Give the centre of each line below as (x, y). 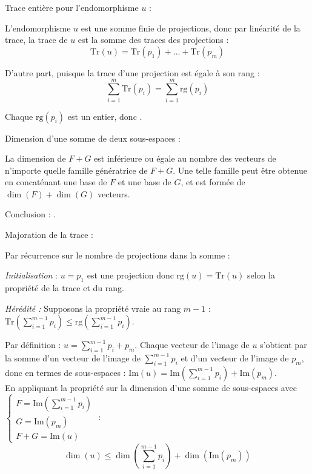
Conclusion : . (31, 214)
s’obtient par (284, 345)
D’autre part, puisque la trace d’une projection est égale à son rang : (132, 72)
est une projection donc (130, 275)
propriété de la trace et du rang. (65, 288)
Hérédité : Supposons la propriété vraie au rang (93, 308)
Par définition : (33, 345)
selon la (261, 275)
